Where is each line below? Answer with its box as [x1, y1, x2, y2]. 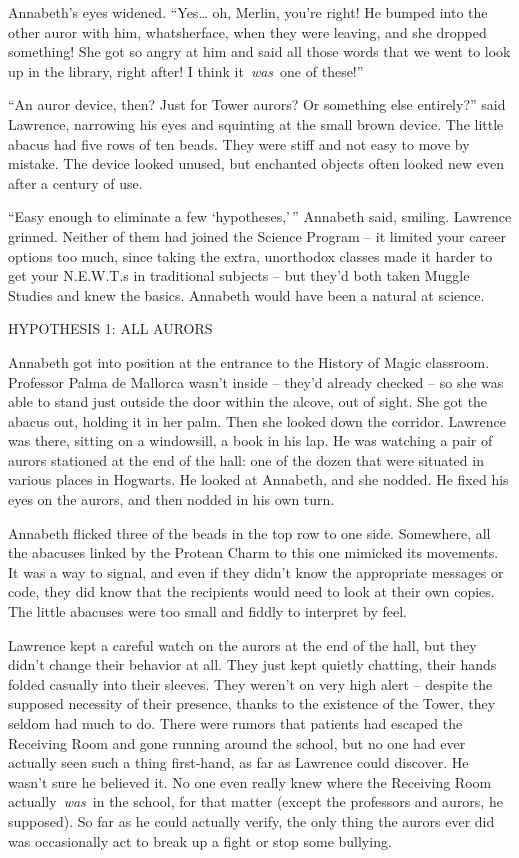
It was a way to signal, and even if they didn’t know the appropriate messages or [8, 561, 504, 582]
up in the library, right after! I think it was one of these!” [8, 60, 364, 81]
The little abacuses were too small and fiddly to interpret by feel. [8, 601, 407, 622]
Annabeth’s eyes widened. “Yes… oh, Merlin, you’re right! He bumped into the [8, 2, 488, 22]
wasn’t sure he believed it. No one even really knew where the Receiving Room [8, 771, 492, 792]
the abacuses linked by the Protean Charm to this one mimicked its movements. [8, 542, 499, 563]
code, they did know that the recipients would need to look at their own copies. [8, 581, 495, 602]
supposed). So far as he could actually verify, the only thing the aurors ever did [8, 810, 495, 831]
